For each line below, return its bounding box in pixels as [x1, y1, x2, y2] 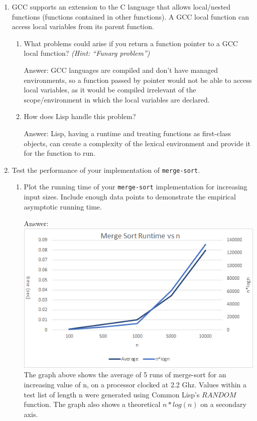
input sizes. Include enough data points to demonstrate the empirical [24, 191, 236, 202]
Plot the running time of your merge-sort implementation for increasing [24, 181, 247, 192]
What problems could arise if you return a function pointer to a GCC [24, 38, 238, 48]
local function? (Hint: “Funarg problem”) [24, 48, 150, 58]
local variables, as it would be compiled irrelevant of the [24, 84, 196, 95]
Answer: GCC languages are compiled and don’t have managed [24, 64, 218, 75]
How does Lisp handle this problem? [24, 111, 136, 122]
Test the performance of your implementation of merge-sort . [12, 164, 200, 175]
